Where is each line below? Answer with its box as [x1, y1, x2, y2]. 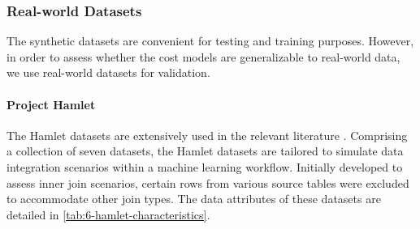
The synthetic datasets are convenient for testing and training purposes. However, [6, 32, 414, 49]
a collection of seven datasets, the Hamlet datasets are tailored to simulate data [6, 142, 404, 159]
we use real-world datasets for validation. [6, 64, 210, 81]
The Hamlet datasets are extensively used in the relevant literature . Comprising [6, 126, 408, 143]
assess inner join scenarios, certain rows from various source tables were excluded [6, 174, 409, 191]
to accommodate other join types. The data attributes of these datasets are [6, 190, 381, 207]
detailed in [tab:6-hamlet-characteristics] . [6, 206, 210, 223]
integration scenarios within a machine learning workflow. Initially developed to [6, 158, 403, 175]
